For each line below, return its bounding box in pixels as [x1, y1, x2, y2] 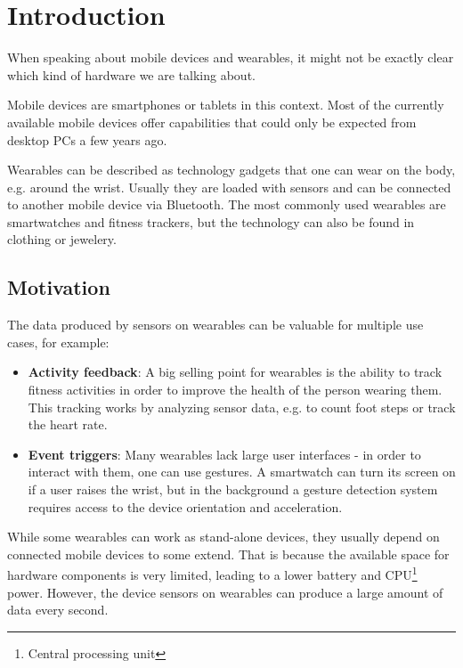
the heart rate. [28, 415, 108, 434]
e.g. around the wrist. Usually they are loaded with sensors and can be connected [7, 177, 451, 196]
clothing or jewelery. [7, 230, 117, 248]
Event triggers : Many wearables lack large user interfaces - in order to [28, 444, 421, 463]
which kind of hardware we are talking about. [7, 65, 256, 84]
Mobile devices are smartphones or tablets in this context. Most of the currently [7, 95, 444, 114]
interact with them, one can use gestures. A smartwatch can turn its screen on [28, 462, 456, 481]
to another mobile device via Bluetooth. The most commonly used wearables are [7, 195, 446, 214]
